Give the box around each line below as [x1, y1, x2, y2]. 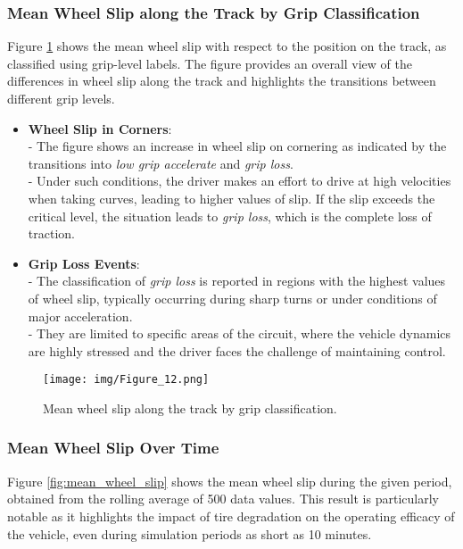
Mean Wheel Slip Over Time [7, 437, 219, 459]
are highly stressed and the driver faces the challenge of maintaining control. [28, 341, 446, 360]
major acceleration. [28, 306, 133, 325]
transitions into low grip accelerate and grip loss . [28, 154, 294, 172]
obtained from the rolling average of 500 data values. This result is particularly [7, 489, 439, 508]
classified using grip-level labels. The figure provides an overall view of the [7, 54, 412, 72]
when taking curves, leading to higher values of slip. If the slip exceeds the [28, 188, 435, 207]
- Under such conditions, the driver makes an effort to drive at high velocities [28, 171, 451, 190]
